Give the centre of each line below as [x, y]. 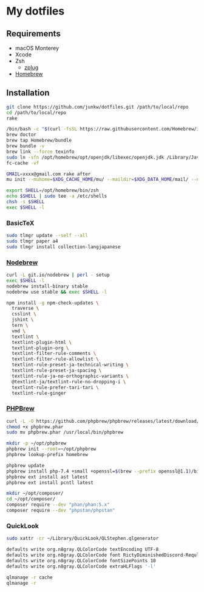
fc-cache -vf [23, 163]
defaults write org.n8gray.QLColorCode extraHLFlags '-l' [81, 566]
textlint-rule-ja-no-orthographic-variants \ [70, 376]
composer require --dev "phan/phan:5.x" [58, 505]
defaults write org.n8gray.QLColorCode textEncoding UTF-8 [83, 550]
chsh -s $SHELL [25, 202]
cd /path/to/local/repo [36, 113]
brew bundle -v [25, 146]
